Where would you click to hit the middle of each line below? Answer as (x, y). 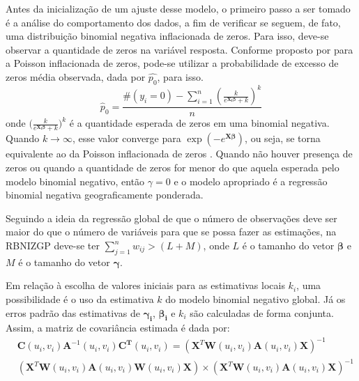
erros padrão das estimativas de (73, 312)
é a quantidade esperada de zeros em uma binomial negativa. (199, 123)
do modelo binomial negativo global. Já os (255, 298)
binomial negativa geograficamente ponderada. (105, 195)
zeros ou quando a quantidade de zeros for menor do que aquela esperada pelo (173, 168)
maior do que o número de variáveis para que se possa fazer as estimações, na (171, 232)
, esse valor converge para (127, 138)
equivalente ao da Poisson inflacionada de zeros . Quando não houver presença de (179, 154)
